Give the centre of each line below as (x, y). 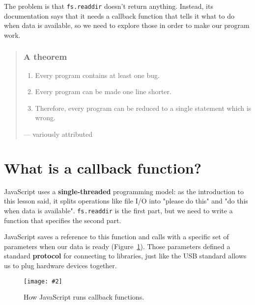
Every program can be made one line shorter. (103, 91)
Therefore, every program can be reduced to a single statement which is (143, 108)
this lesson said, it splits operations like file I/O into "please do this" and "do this (126, 201)
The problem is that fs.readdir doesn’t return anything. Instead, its (109, 6)
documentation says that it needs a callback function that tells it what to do (119, 15)
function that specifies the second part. (63, 220)
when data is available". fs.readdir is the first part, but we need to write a (118, 210)
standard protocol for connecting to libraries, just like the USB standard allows (125, 256)
